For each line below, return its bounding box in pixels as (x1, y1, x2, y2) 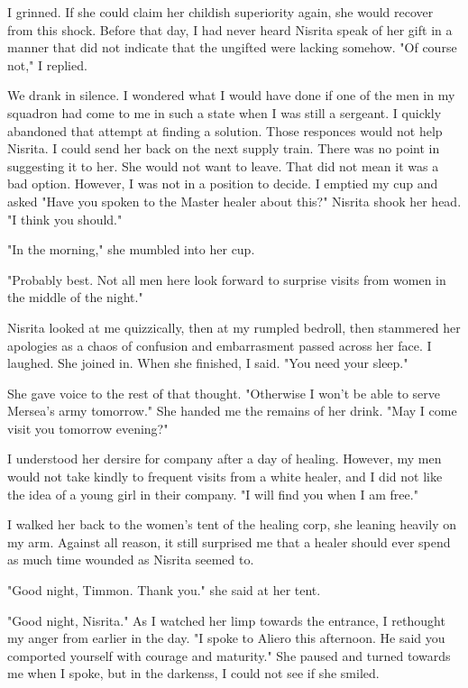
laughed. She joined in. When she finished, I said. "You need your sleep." (7, 353, 408, 372)
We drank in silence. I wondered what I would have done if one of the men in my (7, 86, 455, 105)
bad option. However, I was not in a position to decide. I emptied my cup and (7, 174, 438, 193)
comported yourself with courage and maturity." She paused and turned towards (7, 646, 451, 665)
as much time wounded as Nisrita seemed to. (7, 550, 254, 569)
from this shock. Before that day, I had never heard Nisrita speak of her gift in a (7, 20, 453, 39)
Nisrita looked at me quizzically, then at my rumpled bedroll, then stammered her (7, 317, 461, 336)
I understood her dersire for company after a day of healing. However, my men (7, 449, 442, 468)
